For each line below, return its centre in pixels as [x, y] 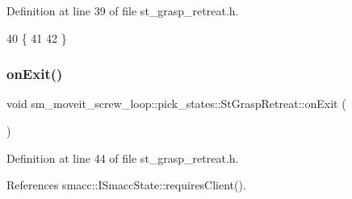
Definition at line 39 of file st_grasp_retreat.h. [123, 10]
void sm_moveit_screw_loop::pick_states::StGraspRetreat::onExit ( [176, 104]
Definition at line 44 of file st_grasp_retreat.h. [123, 158]
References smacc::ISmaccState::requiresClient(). [126, 185]
